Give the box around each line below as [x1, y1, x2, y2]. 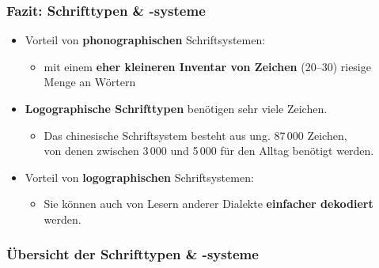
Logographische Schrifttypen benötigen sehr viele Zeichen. [25, 100, 328, 116]
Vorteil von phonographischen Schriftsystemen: [25, 32, 266, 48]
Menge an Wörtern [44, 74, 136, 90]
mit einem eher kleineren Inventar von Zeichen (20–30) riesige [44, 58, 371, 74]
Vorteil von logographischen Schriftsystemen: [25, 168, 254, 185]
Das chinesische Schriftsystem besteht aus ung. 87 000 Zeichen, [44, 126, 347, 143]
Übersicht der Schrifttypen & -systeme [6, 244, 259, 264]
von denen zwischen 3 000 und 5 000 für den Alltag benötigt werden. [44, 142, 374, 159]
